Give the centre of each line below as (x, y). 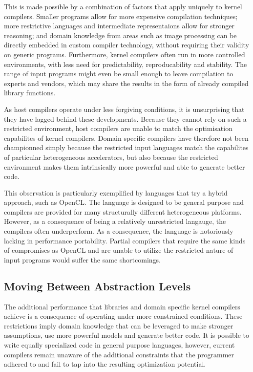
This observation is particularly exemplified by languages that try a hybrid (116, 192)
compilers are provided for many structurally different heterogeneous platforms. (123, 211)
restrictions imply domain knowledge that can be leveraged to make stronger (119, 325)
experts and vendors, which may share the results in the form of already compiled (126, 83)
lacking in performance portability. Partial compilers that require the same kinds (125, 240)
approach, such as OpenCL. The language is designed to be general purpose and (124, 202)
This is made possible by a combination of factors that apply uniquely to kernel (123, 6)
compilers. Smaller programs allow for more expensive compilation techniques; (121, 16)
